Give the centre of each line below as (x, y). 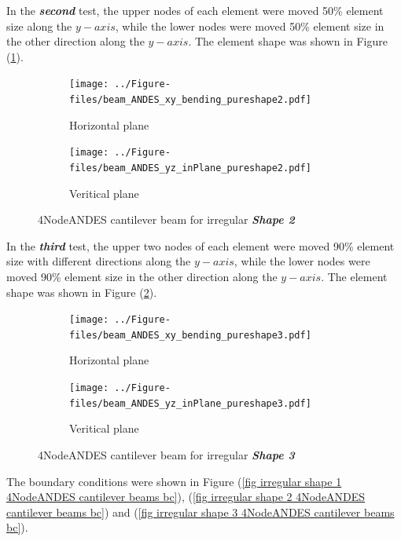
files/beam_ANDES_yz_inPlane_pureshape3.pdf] (190, 403)
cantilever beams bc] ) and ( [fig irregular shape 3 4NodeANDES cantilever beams (200, 512)
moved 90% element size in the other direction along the (142, 276)
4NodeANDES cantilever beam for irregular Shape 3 (166, 454)
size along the (39, 26)
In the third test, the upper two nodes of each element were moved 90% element (200, 245)
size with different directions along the (99, 261)
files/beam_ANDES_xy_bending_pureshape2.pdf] (190, 100)
